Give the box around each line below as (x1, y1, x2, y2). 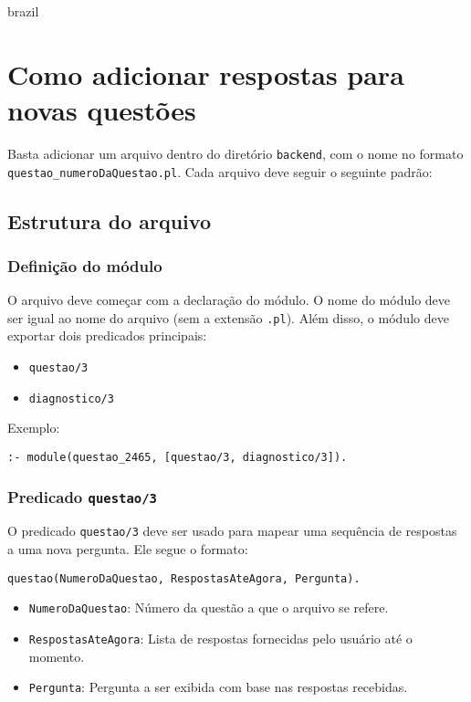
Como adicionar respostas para (7, 55, 404, 92)
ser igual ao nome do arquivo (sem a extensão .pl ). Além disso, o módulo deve (7, 308, 449, 327)
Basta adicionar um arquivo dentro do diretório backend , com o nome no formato (7, 143, 464, 162)
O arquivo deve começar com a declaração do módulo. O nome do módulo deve (7, 290, 451, 309)
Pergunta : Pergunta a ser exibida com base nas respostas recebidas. (28, 677, 408, 697)
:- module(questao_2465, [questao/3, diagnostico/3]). (7, 450, 348, 464)
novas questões (7, 90, 196, 128)
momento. (28, 646, 85, 665)
